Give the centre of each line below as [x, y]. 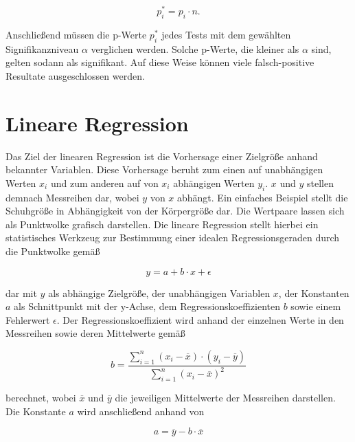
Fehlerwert [28, 319]
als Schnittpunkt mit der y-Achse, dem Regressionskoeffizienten [147, 306]
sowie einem [316, 306]
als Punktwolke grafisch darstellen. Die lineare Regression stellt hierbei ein [162, 224]
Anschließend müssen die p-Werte [76, 34]
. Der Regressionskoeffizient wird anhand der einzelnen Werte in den [200, 319]
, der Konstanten [314, 292]
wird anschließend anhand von [141, 411]
